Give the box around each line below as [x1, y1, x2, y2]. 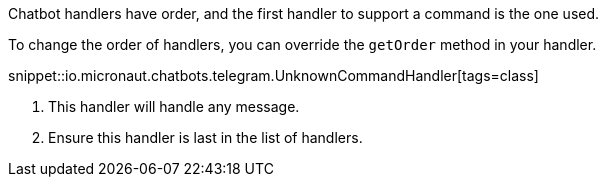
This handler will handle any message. [48, 98, 300, 115]
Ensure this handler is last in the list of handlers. [48, 129, 363, 146]
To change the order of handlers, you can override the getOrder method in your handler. [8, 36, 597, 53]
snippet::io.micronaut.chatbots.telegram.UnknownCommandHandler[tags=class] [8, 67, 539, 84]
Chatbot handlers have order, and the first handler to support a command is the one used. [8, 5, 600, 22]
